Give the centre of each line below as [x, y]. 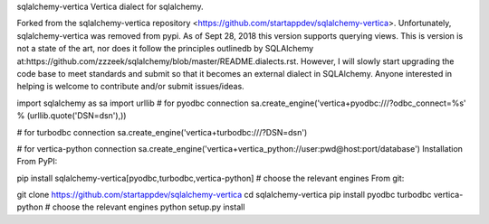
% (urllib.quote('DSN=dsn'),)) [72, 116]
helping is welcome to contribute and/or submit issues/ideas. [130, 87]
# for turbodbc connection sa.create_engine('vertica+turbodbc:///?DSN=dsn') [162, 132]
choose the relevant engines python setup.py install [149, 207]
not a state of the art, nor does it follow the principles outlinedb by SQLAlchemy [165, 49]
